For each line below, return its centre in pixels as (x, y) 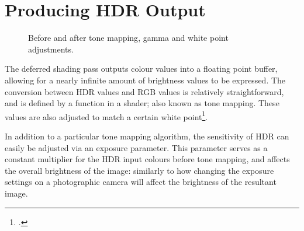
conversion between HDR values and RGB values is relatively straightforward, (144, 91)
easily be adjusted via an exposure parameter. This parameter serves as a (136, 147)
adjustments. (51, 49)
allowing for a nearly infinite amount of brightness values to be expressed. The (145, 80)
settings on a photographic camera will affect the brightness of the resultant (141, 182)
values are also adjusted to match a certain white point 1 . (106, 116)
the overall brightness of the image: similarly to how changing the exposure (139, 170)
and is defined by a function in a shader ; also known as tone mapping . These (142, 103)
